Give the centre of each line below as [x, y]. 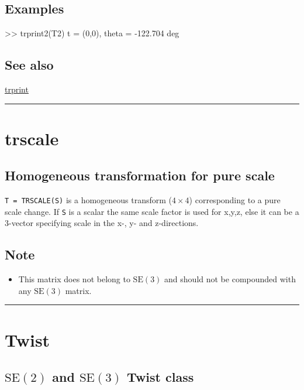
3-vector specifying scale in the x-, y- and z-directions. [102, 223]
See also [29, 65]
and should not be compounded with [230, 279]
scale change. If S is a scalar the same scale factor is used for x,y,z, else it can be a [152, 211]
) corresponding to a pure [235, 200]
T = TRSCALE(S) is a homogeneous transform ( [89, 200]
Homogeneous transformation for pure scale [140, 175]
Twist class [160, 377]
